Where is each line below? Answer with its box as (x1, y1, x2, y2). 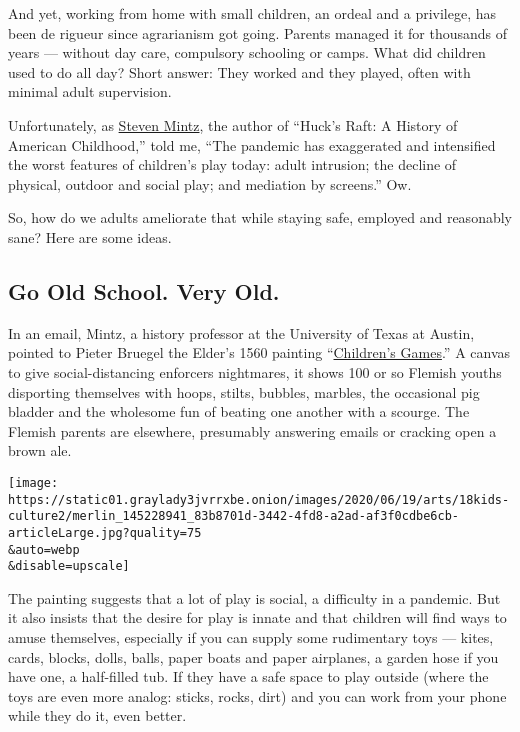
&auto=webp (8, 542, 80, 557)
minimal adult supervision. (8, 81, 172, 102)
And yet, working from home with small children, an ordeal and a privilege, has (8, 3, 497, 23)
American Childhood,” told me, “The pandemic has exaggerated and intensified (8, 134, 496, 155)
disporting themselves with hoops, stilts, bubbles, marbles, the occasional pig (8, 381, 480, 402)
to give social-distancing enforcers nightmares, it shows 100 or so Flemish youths (8, 361, 502, 382)
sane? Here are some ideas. (8, 226, 172, 247)
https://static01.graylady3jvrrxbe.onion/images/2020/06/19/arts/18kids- (8, 492, 510, 507)
